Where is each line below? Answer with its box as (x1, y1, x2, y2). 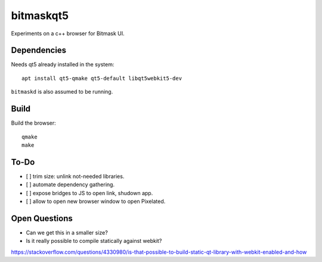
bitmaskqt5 (11, 9, 69, 22)
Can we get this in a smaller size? (26, 229, 109, 236)
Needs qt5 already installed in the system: (11, 61, 114, 68)
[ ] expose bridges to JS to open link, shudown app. (26, 189, 153, 196)
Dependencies (11, 45, 67, 56)
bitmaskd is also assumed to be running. (11, 88, 113, 95)
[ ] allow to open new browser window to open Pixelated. (26, 198, 166, 205)
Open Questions (11, 213, 73, 223)
